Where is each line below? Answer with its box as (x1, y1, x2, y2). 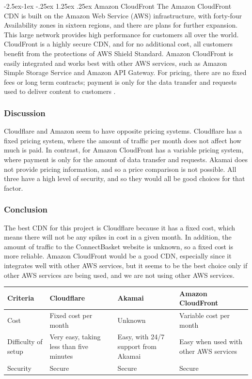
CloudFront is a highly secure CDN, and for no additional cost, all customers (4, 39, 233, 49)
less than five (49, 341, 88, 351)
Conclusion (4, 203, 47, 215)
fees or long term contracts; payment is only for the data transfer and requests (4, 76, 237, 87)
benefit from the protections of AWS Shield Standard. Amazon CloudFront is (4, 48, 234, 58)
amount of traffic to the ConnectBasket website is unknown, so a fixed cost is (4, 241, 234, 251)
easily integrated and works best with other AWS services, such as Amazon (4, 58, 227, 68)
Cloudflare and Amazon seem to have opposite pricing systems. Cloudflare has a (4, 126, 242, 136)
